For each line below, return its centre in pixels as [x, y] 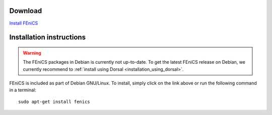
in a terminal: [23, 90]
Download [26, 11]
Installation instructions [47, 37]
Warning [32, 53]
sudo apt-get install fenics [54, 101]
